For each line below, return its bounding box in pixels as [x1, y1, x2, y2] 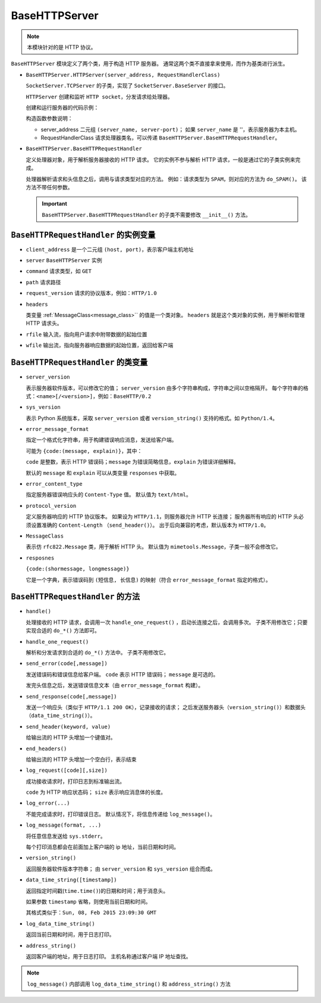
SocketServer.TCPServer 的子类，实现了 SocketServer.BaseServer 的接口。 [26, 82, 229, 89]
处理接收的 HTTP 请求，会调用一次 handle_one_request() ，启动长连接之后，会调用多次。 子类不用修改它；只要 [26, 619, 308, 626]
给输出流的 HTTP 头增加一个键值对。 [26, 734, 116, 741]
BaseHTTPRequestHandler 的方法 [11, 592, 140, 602]
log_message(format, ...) [26, 822, 102, 828]
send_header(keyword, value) [26, 723, 111, 730]
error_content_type [26, 480, 83, 487]
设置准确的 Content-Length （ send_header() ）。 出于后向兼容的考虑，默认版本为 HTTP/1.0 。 [30, 521, 269, 529]
